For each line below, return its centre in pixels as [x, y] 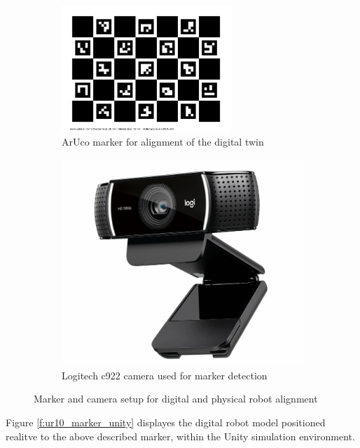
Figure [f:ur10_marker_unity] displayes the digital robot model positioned [166, 422]
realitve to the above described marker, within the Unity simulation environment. [180, 436]
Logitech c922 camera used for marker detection [165, 375]
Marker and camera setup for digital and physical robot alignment [176, 399]
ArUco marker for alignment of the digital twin [163, 142]
